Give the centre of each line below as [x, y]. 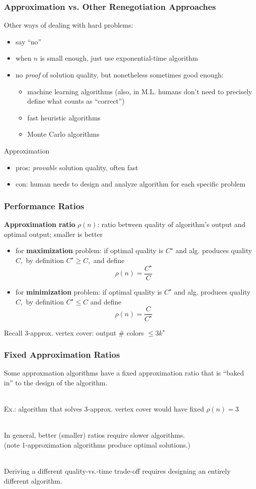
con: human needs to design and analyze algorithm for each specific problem [130, 184]
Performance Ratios [44, 206]
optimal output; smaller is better [53, 234]
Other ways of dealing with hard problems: [69, 25]
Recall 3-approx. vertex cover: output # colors [74, 332]
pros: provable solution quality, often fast [77, 167]
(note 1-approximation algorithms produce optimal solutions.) [97, 444]
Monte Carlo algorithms [63, 134]
